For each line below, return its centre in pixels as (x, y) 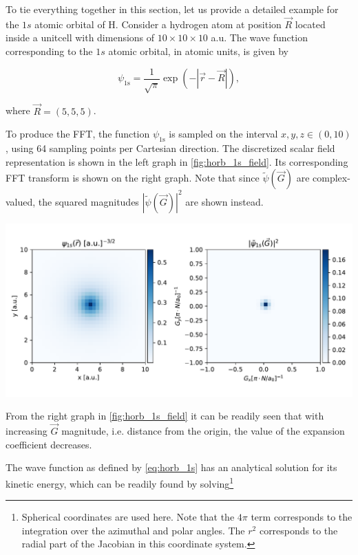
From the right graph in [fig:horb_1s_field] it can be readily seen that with (165, 416)
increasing (27, 431)
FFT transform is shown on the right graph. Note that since (133, 178)
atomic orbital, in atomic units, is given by (199, 51)
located (310, 24)
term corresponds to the (302, 517)
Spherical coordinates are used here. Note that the (128, 517)
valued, (21, 201)
